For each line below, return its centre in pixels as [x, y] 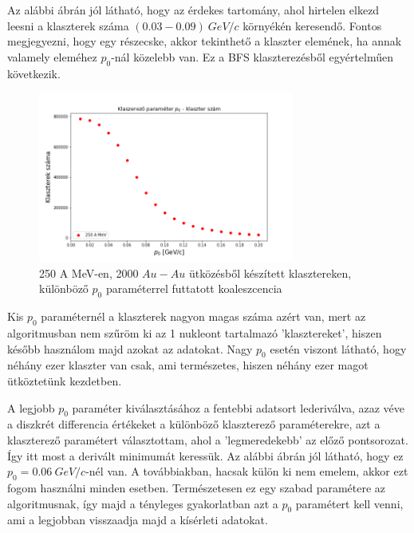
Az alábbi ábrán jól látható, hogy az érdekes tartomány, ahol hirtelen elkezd [193, 10]
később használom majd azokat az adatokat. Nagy [130, 348]
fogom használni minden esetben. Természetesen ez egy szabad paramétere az [197, 487]
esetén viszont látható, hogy [338, 348]
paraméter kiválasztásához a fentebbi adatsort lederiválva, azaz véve [239, 407]
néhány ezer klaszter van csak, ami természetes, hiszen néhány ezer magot [188, 365]
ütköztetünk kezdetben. [65, 380]
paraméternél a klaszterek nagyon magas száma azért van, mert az [203, 316]
